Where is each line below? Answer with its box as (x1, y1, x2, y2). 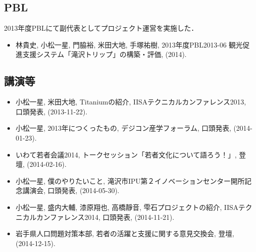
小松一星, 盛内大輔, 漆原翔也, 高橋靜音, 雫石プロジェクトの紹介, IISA (15, 202, 239, 212)
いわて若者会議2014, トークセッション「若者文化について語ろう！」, (15, 149, 237, 159)
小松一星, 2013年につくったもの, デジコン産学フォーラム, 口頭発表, (15, 123, 231, 133)
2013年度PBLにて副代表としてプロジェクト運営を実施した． (4, 23, 198, 33)
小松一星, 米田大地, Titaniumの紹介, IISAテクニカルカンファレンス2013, (15, 97, 246, 107)
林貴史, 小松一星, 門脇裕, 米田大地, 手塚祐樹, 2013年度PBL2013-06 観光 (15, 39, 243, 50)
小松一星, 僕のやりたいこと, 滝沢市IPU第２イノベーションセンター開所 (15, 175, 245, 186)
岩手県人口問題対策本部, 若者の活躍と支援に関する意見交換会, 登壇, (15, 228, 234, 239)
